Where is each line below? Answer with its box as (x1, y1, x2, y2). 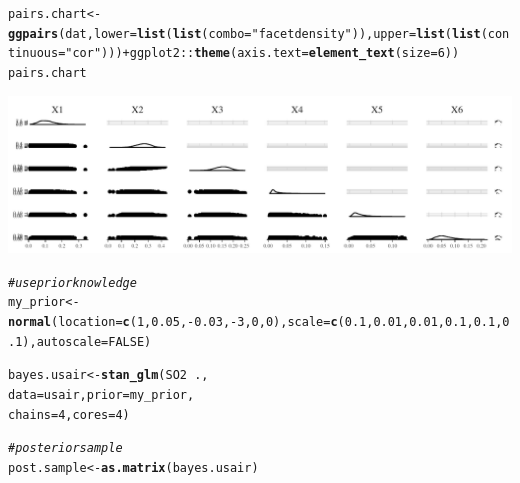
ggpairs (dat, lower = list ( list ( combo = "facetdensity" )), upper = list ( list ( (8, 26, 488, 41)
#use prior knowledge (8, 275, 137, 290)
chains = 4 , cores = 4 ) (8, 407, 130, 422)
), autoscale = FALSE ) (22, 334, 152, 349)
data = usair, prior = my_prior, (8, 388, 195, 402)
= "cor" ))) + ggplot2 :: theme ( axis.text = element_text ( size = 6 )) (58, 46, 460, 61)
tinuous (8, 46, 59, 61)
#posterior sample (8, 441, 123, 456)
